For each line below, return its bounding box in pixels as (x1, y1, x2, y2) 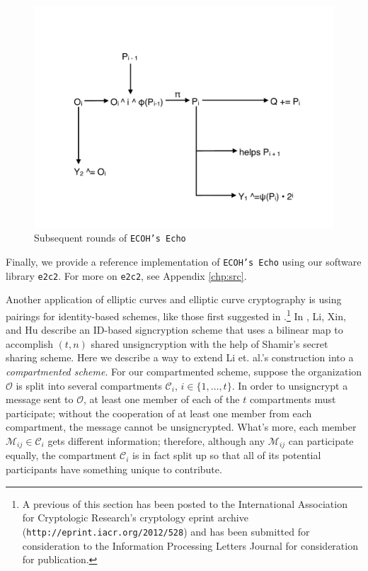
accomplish (6, 336, 53, 351)
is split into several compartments (16, 378, 162, 392)
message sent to (6, 392, 74, 407)
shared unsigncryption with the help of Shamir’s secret (91, 336, 328, 351)
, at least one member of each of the (83, 392, 240, 407)
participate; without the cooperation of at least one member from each (6, 405, 312, 420)
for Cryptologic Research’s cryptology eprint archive (22, 510, 248, 525)
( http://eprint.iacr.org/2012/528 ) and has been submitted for (22, 524, 310, 538)
